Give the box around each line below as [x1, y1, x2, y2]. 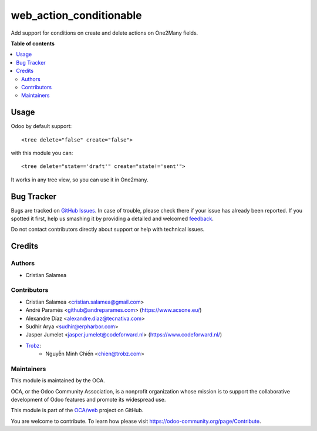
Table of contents [11, 40, 55, 47]
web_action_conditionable [11, 9, 142, 22]
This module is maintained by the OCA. [11, 377, 105, 384]
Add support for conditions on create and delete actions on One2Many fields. [11, 29, 198, 36]
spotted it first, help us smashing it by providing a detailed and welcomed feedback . [11, 215, 214, 223]
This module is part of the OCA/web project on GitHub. [11, 407, 144, 414]
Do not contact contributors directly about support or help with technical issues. [11, 226, 205, 233]
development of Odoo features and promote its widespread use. [11, 396, 166, 403]
